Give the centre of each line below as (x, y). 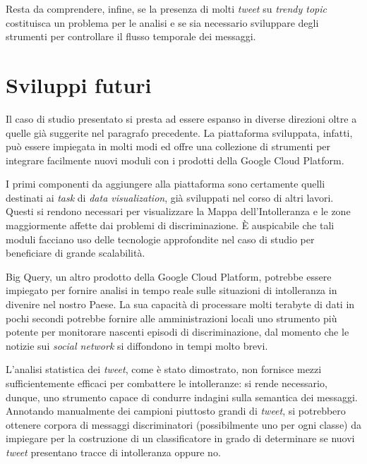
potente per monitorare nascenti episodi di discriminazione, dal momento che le (178, 332)
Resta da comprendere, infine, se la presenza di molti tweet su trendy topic (166, 8)
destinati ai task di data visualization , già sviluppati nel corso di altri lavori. (170, 197)
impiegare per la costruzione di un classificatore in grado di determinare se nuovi (180, 438)
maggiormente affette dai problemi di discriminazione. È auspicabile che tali (170, 225)
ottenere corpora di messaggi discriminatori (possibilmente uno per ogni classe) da (183, 424)
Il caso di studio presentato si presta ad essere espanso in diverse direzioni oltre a (181, 118)
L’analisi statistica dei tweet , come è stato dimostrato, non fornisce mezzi (164, 369)
